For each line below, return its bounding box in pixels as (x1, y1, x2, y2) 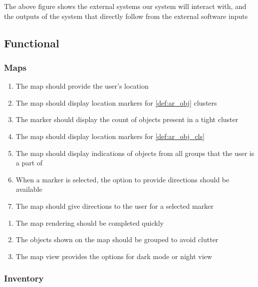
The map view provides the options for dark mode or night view (15, 251, 212, 261)
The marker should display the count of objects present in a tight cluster (15, 114, 239, 125)
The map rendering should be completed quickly (15, 217, 164, 228)
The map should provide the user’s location (15, 81, 149, 91)
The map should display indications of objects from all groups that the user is (15, 147, 255, 158)
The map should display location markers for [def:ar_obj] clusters (15, 97, 217, 108)
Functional (4, 35, 59, 50)
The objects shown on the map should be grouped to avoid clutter (15, 234, 219, 245)
